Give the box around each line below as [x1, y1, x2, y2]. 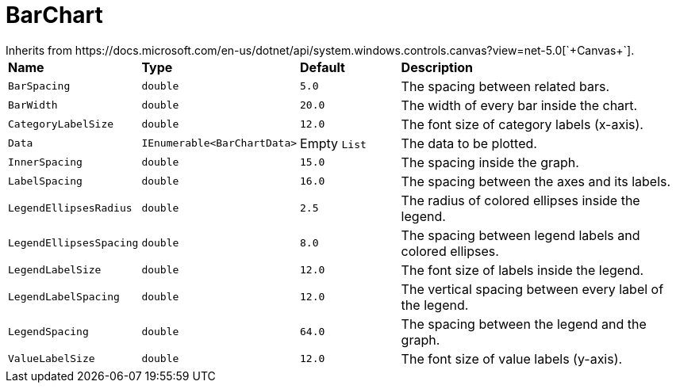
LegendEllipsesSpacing [8, 237, 139, 250]
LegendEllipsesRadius [8, 202, 133, 215]
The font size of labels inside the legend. [401, 261, 644, 278]
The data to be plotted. [401, 135, 537, 151]
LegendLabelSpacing [8, 291, 120, 303]
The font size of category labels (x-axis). [401, 116, 643, 132]
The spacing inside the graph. [401, 154, 579, 170]
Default [300, 59, 345, 75]
